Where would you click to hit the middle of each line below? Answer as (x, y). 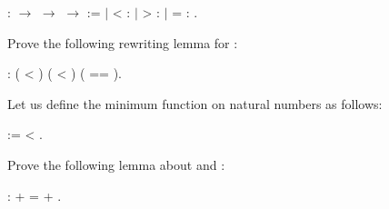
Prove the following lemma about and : (116, 164)
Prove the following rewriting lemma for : (123, 42)
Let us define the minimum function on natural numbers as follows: (195, 103)
